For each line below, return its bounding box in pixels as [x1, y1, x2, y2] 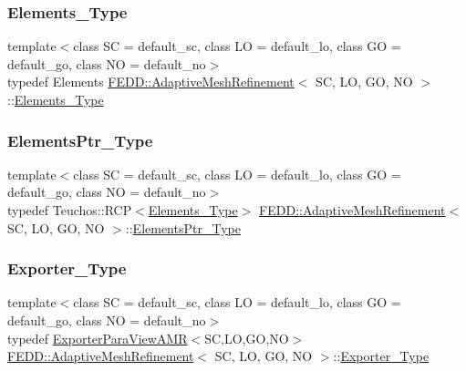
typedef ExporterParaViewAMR [7, 328, 188, 347]
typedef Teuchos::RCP [7, 201, 132, 219]
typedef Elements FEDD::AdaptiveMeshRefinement [7, 72, 295, 91]
